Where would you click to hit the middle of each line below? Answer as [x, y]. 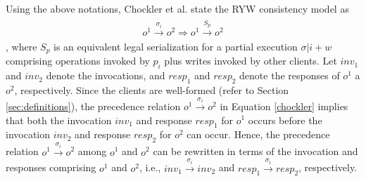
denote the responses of [290, 75]
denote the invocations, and [106, 75]
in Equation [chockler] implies [284, 106]
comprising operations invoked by [78, 61]
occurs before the [285, 120]
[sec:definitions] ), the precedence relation [93, 106]
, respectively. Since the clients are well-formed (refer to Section [152, 89]
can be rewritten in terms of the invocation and [255, 151]
